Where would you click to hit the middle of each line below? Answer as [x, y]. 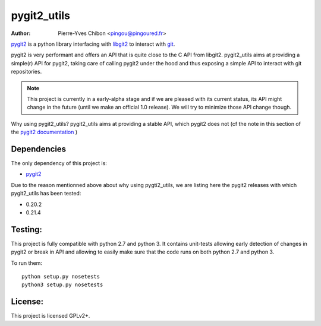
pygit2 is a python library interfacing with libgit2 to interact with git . [93, 44]
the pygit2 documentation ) [44, 132]
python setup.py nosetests [61, 276]
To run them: [27, 263]
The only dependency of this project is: [59, 163]
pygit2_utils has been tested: [46, 194]
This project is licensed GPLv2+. [51, 316]
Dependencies [39, 149]
